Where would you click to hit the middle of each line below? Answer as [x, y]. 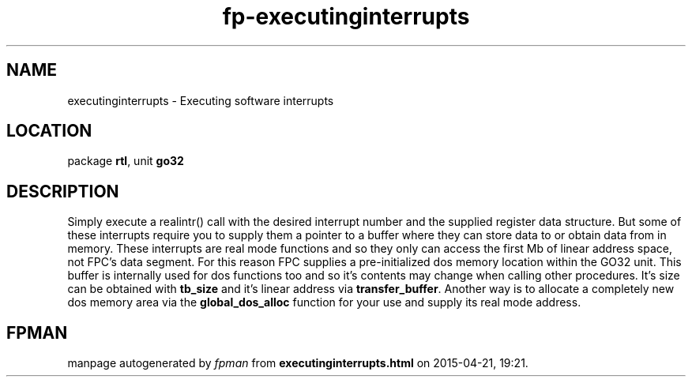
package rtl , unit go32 [126, 161]
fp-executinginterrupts [346, 17]
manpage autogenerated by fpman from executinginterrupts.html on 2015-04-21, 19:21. [298, 363]
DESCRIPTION [63, 191]
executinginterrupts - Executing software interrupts [201, 100]
